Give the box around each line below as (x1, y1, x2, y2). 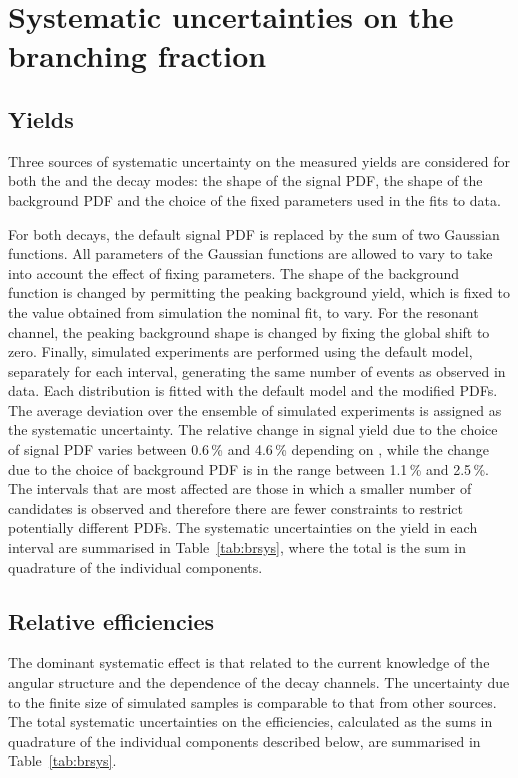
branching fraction (8, 35, 267, 76)
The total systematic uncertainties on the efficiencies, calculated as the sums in (8, 711, 493, 732)
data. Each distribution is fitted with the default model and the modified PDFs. (8, 380, 498, 401)
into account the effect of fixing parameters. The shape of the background (8, 262, 459, 283)
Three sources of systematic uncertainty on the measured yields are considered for (8, 150, 511, 171)
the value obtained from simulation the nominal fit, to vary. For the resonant (8, 301, 479, 322)
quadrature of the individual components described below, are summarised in (8, 730, 481, 751)
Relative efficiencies (8, 605, 215, 636)
